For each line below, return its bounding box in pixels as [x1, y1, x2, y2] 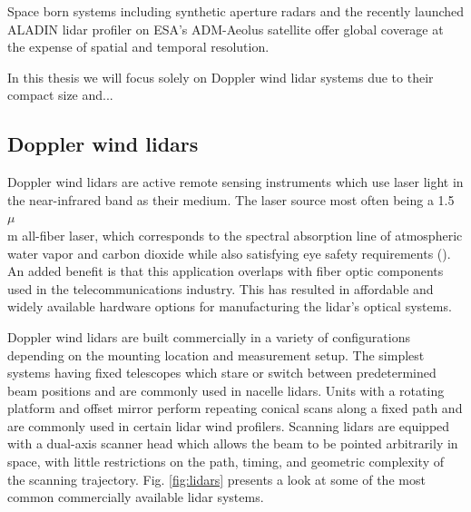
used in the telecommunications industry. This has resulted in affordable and [7, 279, 434, 298]
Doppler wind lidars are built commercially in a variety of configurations [7, 327, 410, 346]
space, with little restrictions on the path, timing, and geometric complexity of [7, 452, 445, 471]
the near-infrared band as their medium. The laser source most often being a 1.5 [7, 190, 455, 209]
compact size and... [7, 85, 113, 104]
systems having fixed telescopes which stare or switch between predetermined [7, 363, 437, 382]
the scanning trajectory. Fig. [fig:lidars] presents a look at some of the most [7, 469, 426, 488]
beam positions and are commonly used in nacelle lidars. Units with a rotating [7, 380, 445, 399]
